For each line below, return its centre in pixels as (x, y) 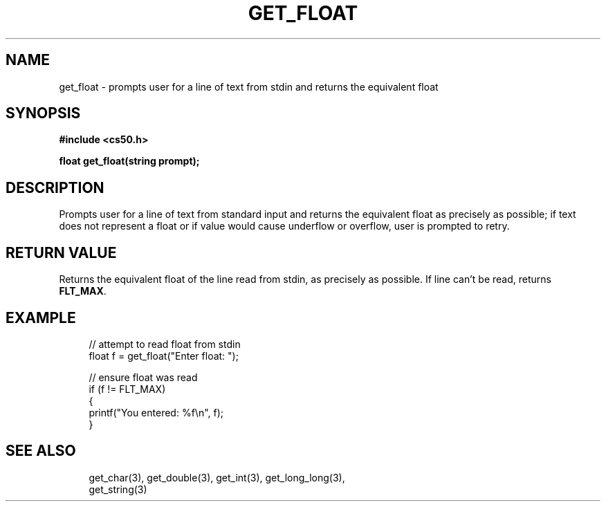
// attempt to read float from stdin (165, 344)
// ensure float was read (143, 377)
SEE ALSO (41, 451)
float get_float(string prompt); (129, 161)
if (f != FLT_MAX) (127, 389)
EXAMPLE (41, 317)
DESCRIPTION (55, 187)
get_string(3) (118, 489)
